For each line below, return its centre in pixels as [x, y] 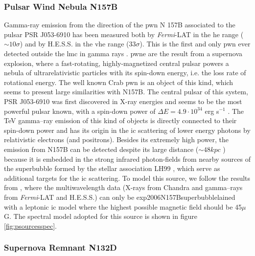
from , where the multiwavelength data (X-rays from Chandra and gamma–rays [123, 187]
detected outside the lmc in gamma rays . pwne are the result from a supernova [123, 53]
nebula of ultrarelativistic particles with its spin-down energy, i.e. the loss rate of [125, 73]
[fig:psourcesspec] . [31, 225]
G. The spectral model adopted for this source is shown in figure [101, 216]
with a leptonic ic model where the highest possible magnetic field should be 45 [123, 206]
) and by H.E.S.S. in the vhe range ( [74, 44]
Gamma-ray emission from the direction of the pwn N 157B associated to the [120, 25]
